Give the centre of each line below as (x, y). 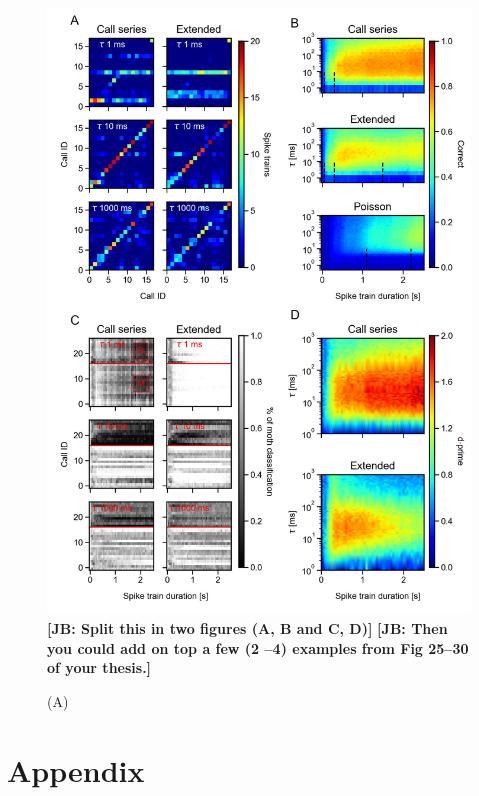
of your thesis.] (99, 667)
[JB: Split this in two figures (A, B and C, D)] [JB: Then (247, 627)
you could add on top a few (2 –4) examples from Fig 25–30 (258, 647)
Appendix (76, 769)
